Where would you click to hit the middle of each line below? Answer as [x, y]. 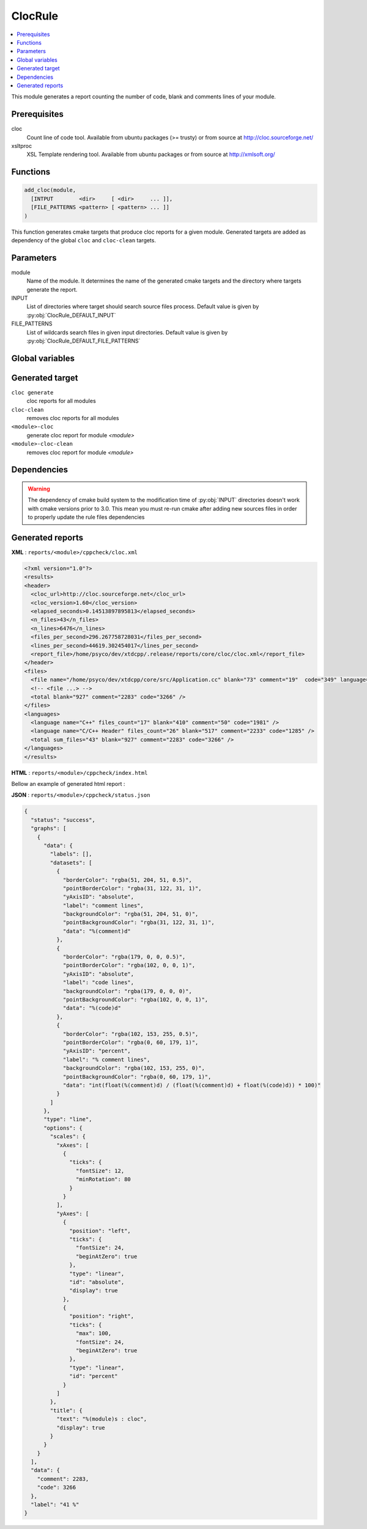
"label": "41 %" [55, 1505]
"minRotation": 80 [103, 1179]
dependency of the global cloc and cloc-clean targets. [83, 240]
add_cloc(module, [50, 190]
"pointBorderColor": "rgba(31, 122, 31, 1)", [132, 888]
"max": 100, [94, 1334]
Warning [39, 489]
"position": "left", [100, 1231]
